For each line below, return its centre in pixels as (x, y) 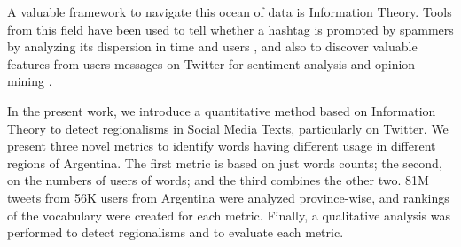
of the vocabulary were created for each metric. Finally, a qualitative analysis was (229, 215)
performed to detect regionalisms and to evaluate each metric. (176, 232)
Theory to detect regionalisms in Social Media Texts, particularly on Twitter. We (228, 128)
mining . (30, 81)
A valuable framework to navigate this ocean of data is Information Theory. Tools (230, 12)
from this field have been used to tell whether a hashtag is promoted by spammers (230, 29)
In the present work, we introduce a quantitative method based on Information (222, 110)
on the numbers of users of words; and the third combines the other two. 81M (218, 180)
